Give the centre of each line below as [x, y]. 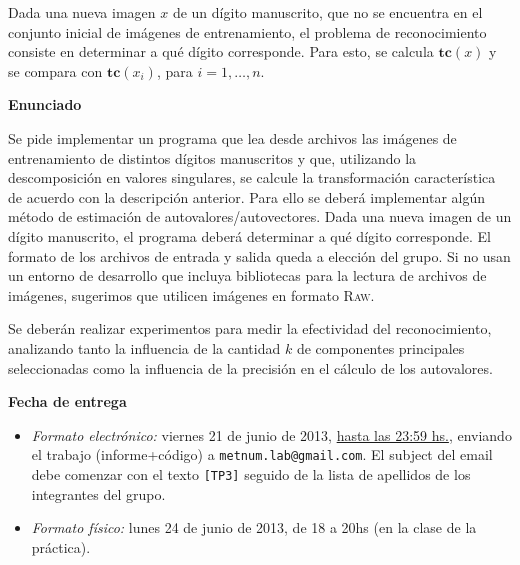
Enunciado [45, 104]
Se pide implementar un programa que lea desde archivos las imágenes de [232, 137]
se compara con [55, 70]
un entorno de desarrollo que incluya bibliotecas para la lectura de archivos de [247, 275]
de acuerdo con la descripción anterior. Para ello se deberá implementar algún [247, 196]
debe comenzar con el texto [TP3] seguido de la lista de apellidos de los [251, 473]
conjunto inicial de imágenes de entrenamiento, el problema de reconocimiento [247, 31]
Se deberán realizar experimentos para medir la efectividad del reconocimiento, [250, 328]
